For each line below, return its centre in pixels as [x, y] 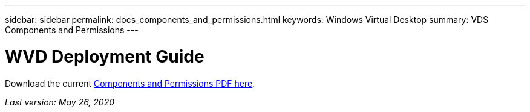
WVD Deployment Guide [105, 56]
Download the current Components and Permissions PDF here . [130, 83]
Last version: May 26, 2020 [60, 102]
